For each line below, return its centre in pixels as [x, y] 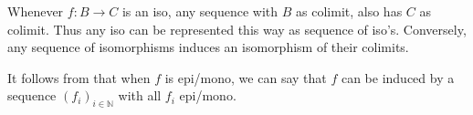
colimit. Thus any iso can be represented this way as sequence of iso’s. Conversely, [237, 29]
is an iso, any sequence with [200, 11]
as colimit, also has [349, 11]
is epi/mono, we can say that [246, 77]
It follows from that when [79, 77]
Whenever [36, 11]
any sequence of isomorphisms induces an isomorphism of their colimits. [208, 47]
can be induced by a [398, 77]
